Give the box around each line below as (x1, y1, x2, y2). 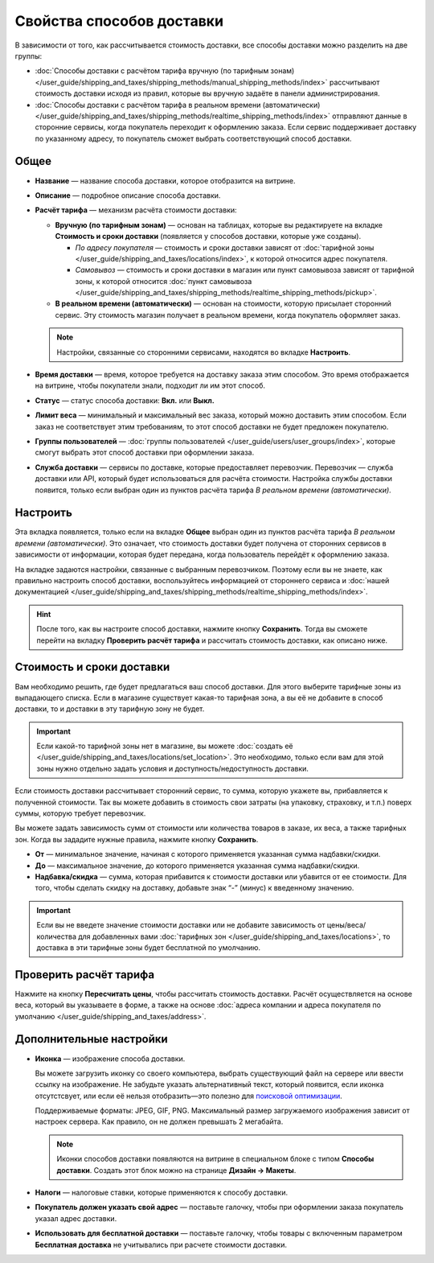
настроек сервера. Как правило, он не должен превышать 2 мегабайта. (35, 1117, 284, 1126)
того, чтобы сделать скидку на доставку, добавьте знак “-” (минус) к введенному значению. (35, 883, 354, 893)
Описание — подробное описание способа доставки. (35, 190, 221, 200)
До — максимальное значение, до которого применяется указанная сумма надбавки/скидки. (35, 861, 360, 870)
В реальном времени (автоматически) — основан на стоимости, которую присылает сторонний (55, 298, 391, 309)
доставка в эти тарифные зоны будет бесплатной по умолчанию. (36, 942, 261, 952)
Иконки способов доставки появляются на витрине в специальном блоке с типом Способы (56, 1154, 375, 1164)
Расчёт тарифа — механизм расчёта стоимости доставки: (35, 205, 237, 215)
